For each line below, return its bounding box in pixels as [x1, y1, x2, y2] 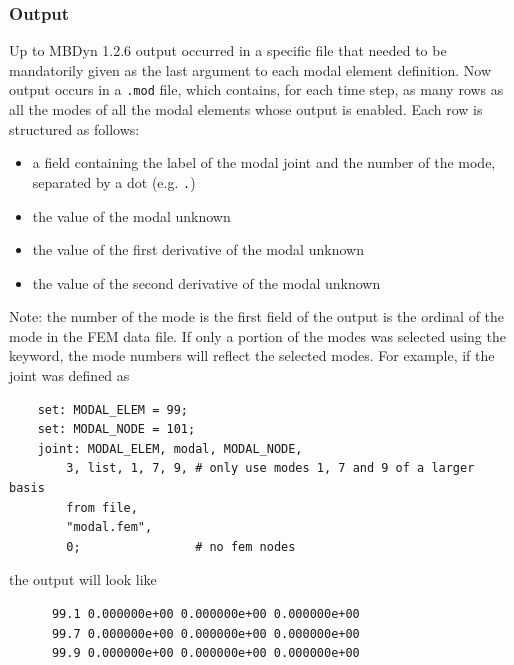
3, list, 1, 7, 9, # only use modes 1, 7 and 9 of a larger [66, 461, 475, 476]
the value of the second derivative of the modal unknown [32, 272, 381, 293]
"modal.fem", [66, 520, 153, 535]
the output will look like [9, 569, 157, 590]
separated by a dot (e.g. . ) [32, 171, 196, 192]
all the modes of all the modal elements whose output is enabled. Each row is [9, 99, 483, 120]
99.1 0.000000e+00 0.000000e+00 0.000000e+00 [51, 607, 360, 621]
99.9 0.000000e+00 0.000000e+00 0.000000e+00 [51, 646, 360, 661]
